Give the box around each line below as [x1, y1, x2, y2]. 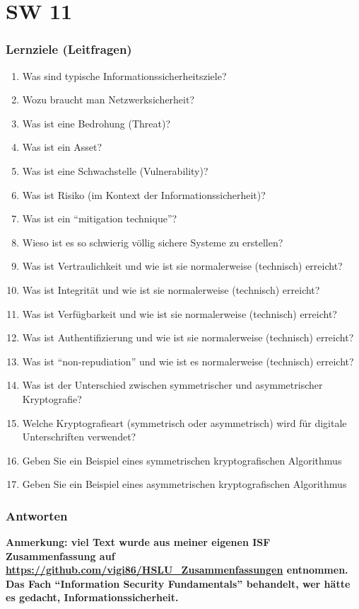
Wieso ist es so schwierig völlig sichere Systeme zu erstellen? [22, 234, 283, 249]
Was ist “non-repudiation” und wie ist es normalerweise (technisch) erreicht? [22, 353, 354, 368]
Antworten [6, 506, 68, 524]
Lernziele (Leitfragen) [6, 40, 132, 58]
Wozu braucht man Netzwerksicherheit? [22, 92, 195, 107]
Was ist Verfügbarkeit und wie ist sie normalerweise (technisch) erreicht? [22, 306, 337, 321]
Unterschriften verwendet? [22, 429, 136, 444]
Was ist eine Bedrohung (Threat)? [22, 115, 171, 130]
